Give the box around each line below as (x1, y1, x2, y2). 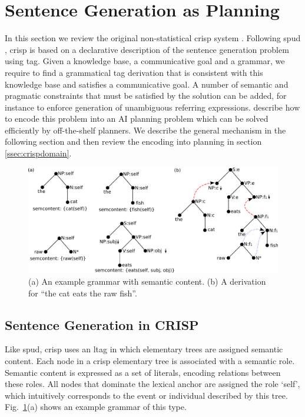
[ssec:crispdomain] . (5, 147, 72, 159)
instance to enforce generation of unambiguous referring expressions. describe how (5, 101, 300, 113)
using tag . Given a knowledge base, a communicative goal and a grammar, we (5, 55, 285, 67)
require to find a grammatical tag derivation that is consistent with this (5, 66, 263, 78)
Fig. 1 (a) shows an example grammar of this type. (5, 401, 187, 413)
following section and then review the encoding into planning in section (5, 135, 262, 148)
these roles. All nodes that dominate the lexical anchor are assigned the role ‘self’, (5, 378, 300, 390)
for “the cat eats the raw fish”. (28, 286, 137, 299)
